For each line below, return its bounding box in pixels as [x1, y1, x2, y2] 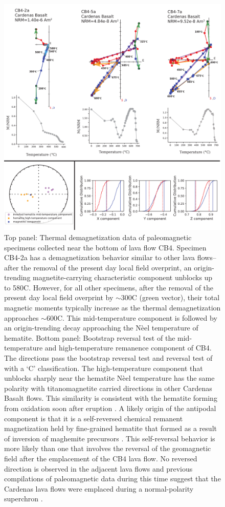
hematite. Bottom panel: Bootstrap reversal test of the [4, 332, 175, 343]
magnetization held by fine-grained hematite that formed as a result [4, 423, 217, 434]
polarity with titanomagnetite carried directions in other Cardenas [4, 382, 212, 393]
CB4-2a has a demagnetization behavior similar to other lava [4, 252, 195, 263]
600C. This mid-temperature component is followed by [46, 312, 217, 323]
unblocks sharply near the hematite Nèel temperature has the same [4, 373, 215, 383]
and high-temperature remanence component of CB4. [44, 342, 212, 353]
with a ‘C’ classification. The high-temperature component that [4, 362, 203, 373]
